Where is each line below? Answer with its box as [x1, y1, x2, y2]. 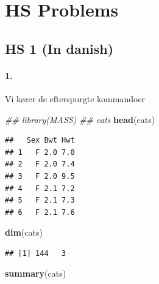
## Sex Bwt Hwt [5, 136, 75, 145]
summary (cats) [5, 267, 66, 280]
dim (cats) [5, 226, 43, 239]
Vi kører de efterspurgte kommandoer [5, 92, 146, 105]
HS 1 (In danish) [5, 39, 114, 58]
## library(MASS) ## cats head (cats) [5, 113, 155, 125]
